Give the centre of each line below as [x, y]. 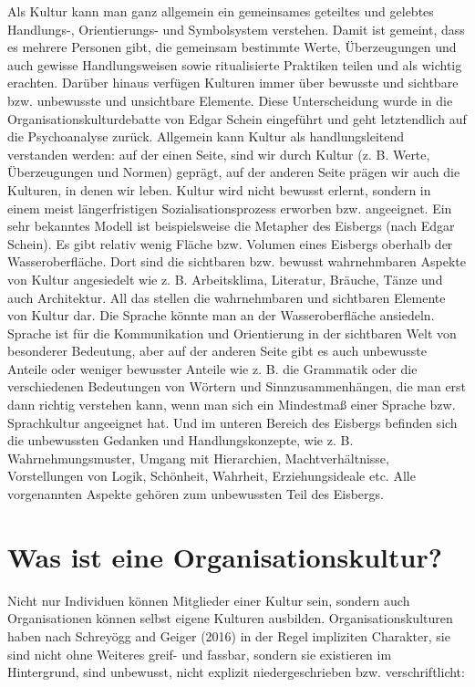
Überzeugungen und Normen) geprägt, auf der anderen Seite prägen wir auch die [234, 172]
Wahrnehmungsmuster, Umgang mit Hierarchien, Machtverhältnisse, [198, 458]
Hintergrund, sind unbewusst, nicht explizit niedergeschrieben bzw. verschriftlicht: [236, 672]
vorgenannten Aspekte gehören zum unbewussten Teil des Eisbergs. [196, 494]
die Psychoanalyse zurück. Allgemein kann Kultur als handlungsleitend [206, 136]
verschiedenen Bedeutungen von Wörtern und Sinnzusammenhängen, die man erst [237, 386]
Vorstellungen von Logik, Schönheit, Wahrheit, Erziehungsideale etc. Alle [212, 476]
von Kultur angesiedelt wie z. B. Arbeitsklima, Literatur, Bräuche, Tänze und [225, 279]
